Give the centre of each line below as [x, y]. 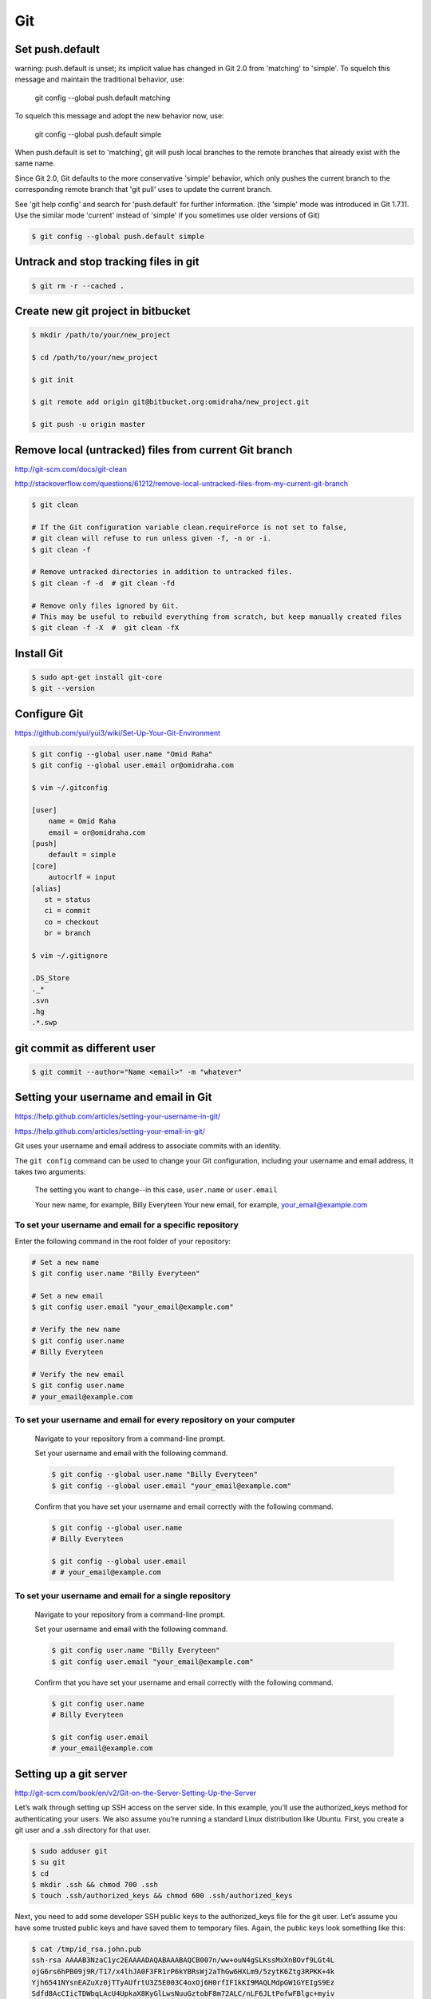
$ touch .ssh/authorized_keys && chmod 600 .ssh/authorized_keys [162, 1896]
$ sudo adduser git [69, 1851]
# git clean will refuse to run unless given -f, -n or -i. [152, 539]
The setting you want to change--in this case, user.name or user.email [156, 1190]
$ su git [49, 1862]
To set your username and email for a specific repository [127, 1225]
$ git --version [63, 688]
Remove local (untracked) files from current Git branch [154, 450]
